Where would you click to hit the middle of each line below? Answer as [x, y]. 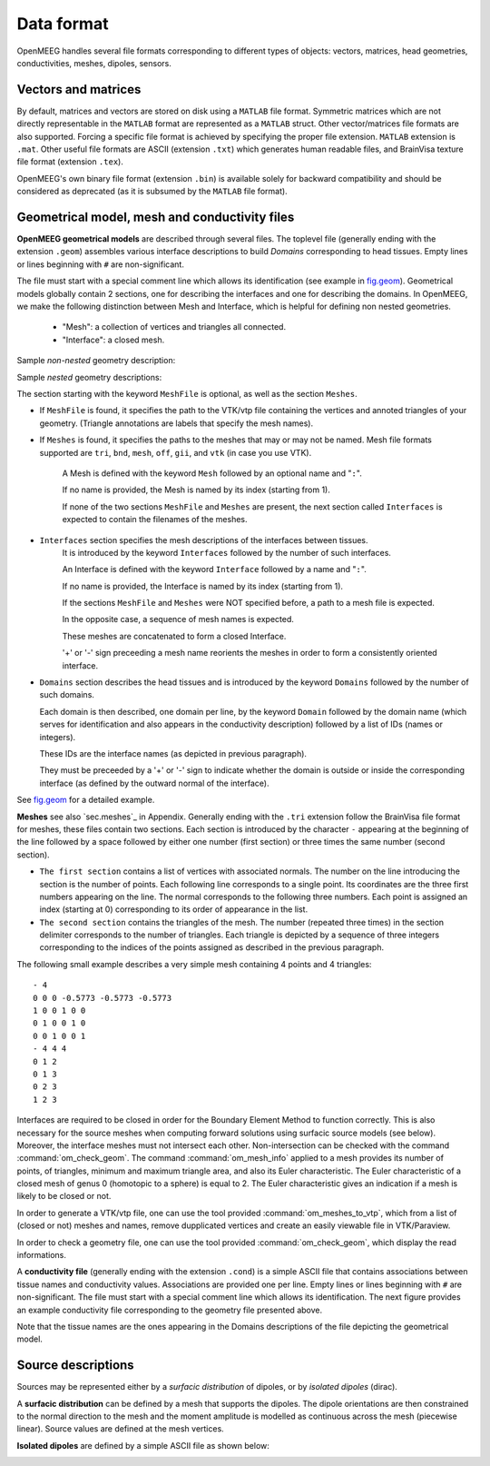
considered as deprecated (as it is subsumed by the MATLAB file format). [152, 192]
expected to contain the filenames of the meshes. [155, 520]
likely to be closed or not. [64, 1196]
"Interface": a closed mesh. [113, 340]
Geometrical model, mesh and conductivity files [156, 217]
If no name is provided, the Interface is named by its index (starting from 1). [203, 586]
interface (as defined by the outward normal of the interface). [154, 783]
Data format [63, 24]
